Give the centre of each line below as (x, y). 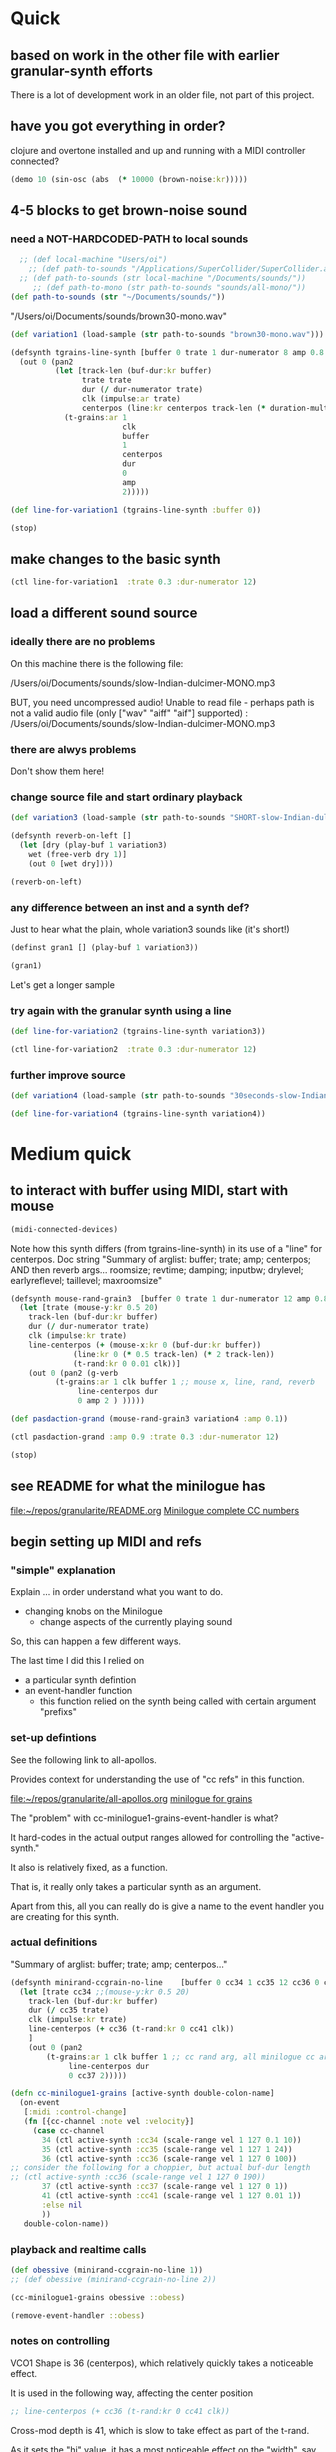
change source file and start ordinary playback (126, 797)
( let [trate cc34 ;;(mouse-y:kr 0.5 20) (104, 1992)
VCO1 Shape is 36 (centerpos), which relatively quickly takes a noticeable (162, 2363)
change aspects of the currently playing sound (136, 1622)
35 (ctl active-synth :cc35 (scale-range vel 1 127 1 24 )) (167, 2149)
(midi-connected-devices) (64, 1229)
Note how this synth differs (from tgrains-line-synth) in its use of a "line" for (166, 1248)
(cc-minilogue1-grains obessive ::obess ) (98, 2297)
